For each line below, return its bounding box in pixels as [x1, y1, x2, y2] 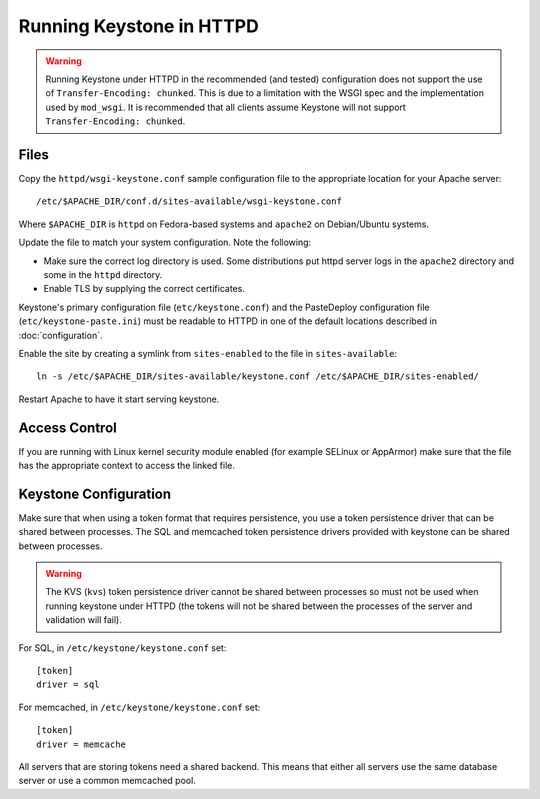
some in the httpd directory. [43, 268, 163, 280]
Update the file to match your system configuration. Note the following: [18, 236, 312, 249]
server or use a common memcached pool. [18, 775, 197, 787]
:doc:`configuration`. [18, 329, 103, 341]
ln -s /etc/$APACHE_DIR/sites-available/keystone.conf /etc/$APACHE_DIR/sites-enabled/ [36, 371, 480, 382]
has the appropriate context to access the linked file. [18, 460, 235, 471]
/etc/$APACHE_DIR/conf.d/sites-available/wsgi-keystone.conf [36, 196, 342, 207]
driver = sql [36, 679, 100, 690]
